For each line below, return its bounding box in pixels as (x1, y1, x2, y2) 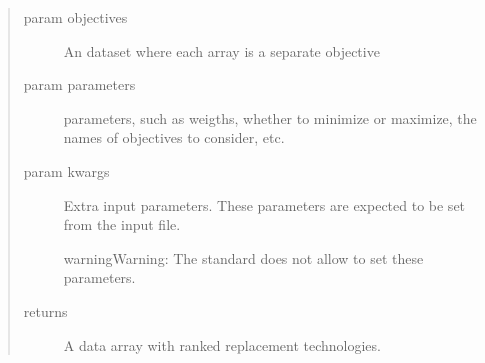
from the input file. (63, 214, 181, 235)
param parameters (23, 74, 136, 95)
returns (23, 300, 68, 321)
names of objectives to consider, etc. (63, 127, 285, 148)
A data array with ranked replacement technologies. (63, 334, 381, 355)
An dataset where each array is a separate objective (63, 40, 380, 61)
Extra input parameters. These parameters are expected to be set (63, 194, 466, 215)
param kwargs (23, 160, 110, 181)
